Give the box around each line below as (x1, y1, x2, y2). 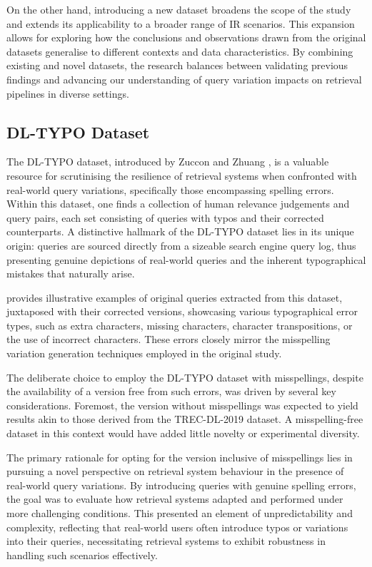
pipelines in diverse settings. (6, 86, 129, 101)
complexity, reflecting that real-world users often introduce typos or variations (6, 519, 348, 534)
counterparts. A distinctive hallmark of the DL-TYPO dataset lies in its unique (6, 224, 354, 239)
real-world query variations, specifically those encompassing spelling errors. (6, 182, 334, 197)
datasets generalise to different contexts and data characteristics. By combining (6, 44, 353, 58)
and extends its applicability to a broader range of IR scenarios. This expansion (6, 16, 355, 31)
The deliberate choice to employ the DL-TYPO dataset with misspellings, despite (6, 369, 363, 384)
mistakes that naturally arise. (6, 266, 135, 281)
